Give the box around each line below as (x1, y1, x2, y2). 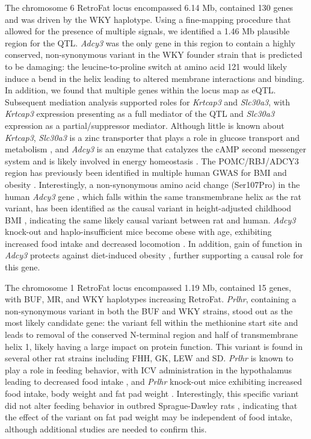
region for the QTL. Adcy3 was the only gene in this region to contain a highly (5, 36, 295, 49)
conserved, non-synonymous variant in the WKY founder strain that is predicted (5, 48, 303, 61)
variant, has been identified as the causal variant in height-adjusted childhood (5, 202, 292, 214)
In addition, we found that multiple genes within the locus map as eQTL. (5, 84, 276, 96)
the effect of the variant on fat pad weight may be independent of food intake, (5, 411, 292, 423)
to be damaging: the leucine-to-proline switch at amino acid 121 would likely (5, 60, 288, 72)
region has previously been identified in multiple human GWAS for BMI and (5, 166, 287, 179)
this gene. (5, 261, 40, 273)
